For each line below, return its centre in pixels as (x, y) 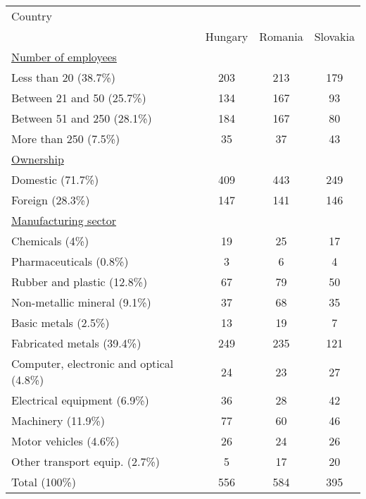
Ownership (38, 159)
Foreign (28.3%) (51, 200)
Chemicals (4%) (50, 241)
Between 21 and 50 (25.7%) (79, 98)
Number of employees (64, 57)
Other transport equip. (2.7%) (86, 461)
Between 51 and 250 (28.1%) (82, 118)
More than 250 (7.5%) (66, 138)
